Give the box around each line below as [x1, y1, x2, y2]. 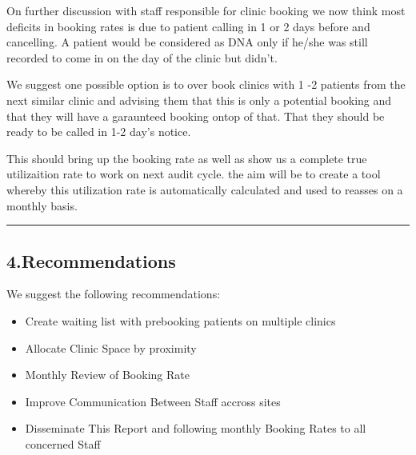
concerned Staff [25, 435, 101, 452]
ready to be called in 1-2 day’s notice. [6, 123, 191, 140]
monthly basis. [6, 197, 78, 214]
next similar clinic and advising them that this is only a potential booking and [6, 91, 392, 108]
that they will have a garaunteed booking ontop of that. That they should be [6, 107, 385, 124]
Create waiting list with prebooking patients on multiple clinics [25, 312, 336, 329]
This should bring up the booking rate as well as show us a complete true [6, 150, 367, 166]
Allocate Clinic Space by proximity [25, 339, 197, 356]
